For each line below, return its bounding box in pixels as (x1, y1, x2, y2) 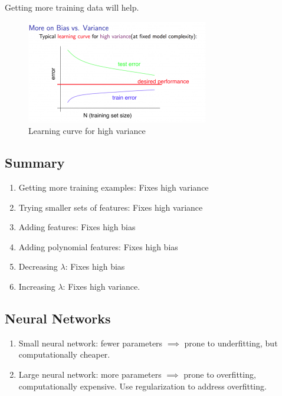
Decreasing (18, 260, 58, 273)
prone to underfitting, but (184, 336, 278, 349)
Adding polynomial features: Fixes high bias (18, 240, 178, 253)
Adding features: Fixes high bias (18, 221, 136, 233)
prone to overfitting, (183, 368, 256, 380)
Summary (5, 153, 65, 172)
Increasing (18, 280, 55, 292)
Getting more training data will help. (5, 1, 139, 13)
